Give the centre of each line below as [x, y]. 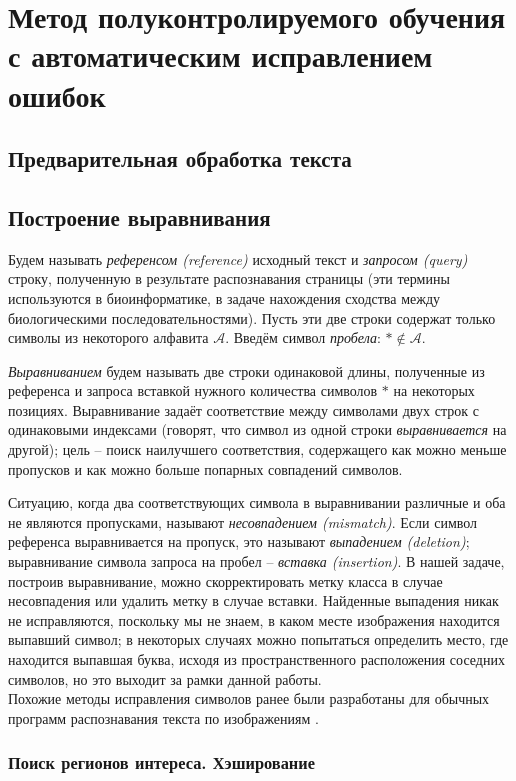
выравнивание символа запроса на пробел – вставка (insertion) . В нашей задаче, [256, 561]
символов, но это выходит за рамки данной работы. [165, 678]
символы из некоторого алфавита [108, 337]
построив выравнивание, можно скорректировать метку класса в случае [225, 580]
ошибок [57, 94]
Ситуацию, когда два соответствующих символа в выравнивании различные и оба [257, 502]
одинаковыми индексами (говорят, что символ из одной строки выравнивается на [257, 429]
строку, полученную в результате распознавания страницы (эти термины [229, 278]
